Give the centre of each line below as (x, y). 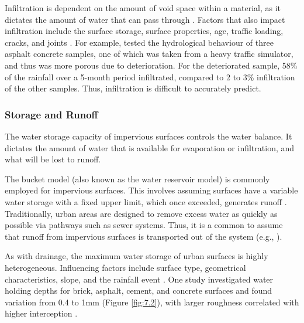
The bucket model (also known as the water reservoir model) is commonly (137, 178)
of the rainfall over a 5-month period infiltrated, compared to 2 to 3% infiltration (150, 76)
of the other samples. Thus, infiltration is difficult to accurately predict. (133, 88)
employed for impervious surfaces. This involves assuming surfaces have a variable (151, 190)
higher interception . (41, 313)
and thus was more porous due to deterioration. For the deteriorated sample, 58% (151, 65)
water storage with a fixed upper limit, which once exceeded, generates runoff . (146, 201)
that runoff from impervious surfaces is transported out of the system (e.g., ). (144, 236)
